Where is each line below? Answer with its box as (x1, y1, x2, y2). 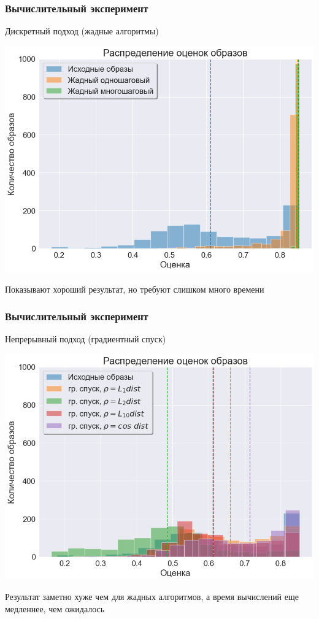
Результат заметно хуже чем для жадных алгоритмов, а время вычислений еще (5, 590, 299, 603)
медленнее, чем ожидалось (5, 602, 105, 615)
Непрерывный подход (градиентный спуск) (5, 333, 166, 345)
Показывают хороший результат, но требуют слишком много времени (5, 282, 264, 295)
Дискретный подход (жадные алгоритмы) (5, 25, 159, 37)
